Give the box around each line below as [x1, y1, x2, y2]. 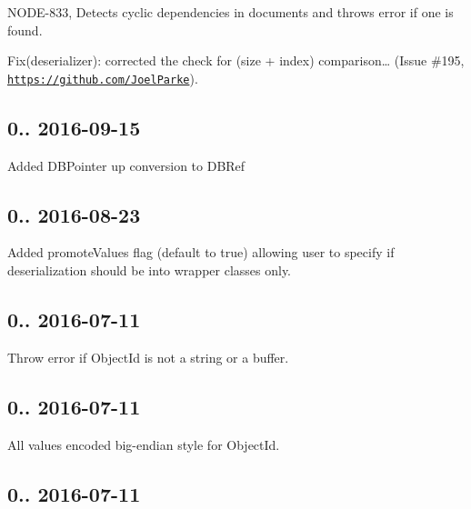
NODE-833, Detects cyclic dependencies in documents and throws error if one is [7, 3, 454, 21]
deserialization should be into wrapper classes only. [7, 261, 292, 280]
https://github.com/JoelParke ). [7, 68, 198, 87]
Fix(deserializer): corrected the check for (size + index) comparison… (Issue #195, [7, 51, 465, 70]
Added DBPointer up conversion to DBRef [7, 155, 246, 175]
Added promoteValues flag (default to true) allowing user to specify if [7, 243, 395, 262]
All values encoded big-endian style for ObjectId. [7, 434, 280, 454]
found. [7, 20, 43, 39]
